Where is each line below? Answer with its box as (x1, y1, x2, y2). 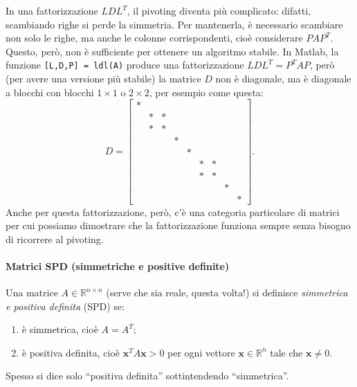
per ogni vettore (167, 345, 235, 359)
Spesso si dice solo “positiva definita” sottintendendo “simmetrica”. (6, 368, 289, 383)
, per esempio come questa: (149, 84, 264, 99)
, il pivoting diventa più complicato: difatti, (127, 3, 311, 17)
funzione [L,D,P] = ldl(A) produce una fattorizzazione (6, 57, 244, 72)
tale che (270, 345, 303, 359)
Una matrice (6, 285, 58, 300)
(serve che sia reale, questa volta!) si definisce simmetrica (106, 285, 348, 300)
